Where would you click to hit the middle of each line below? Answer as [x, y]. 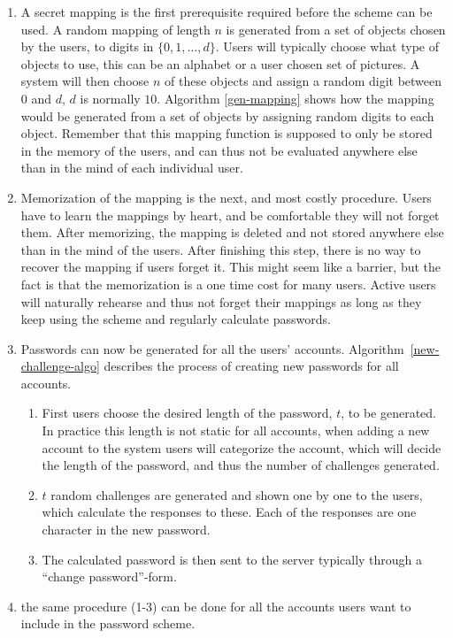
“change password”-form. [109, 577]
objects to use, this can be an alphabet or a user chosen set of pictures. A [220, 63]
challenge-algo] [60, 366]
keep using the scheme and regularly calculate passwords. [176, 319]
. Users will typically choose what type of [327, 46]
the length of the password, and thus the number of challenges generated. [241, 465]
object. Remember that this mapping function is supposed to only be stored [226, 133]
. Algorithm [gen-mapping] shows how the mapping [296, 98]
